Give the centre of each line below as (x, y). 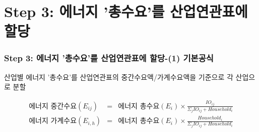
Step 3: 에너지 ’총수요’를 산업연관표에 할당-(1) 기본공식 (109, 58)
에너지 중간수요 (53, 106)
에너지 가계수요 (53, 121)
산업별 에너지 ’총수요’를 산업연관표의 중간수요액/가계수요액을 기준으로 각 (119, 77)
